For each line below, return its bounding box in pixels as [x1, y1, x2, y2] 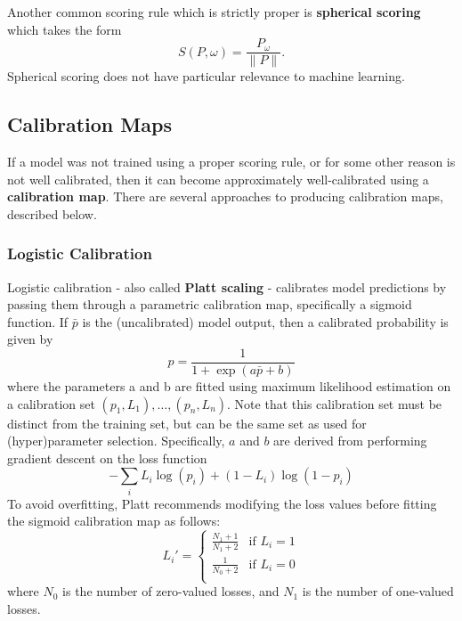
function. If [7, 312, 69, 331]
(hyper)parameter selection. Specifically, [7, 431, 225, 450]
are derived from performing [273, 431, 427, 450]
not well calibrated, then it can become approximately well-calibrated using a [7, 169, 429, 188]
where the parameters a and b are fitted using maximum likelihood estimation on [7, 377, 451, 396]
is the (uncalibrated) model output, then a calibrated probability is [82, 312, 449, 331]
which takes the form [7, 20, 122, 38]
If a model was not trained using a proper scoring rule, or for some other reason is [7, 152, 456, 171]
